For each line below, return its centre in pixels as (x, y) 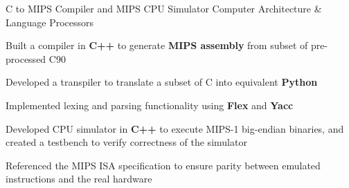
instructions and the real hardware (79, 179)
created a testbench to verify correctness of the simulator (126, 142)
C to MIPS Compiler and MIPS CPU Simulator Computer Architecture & (164, 8)
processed (26, 58)
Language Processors (50, 22)
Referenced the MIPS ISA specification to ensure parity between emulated (163, 165)
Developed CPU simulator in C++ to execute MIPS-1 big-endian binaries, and (175, 128)
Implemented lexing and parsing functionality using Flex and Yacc (150, 105)
